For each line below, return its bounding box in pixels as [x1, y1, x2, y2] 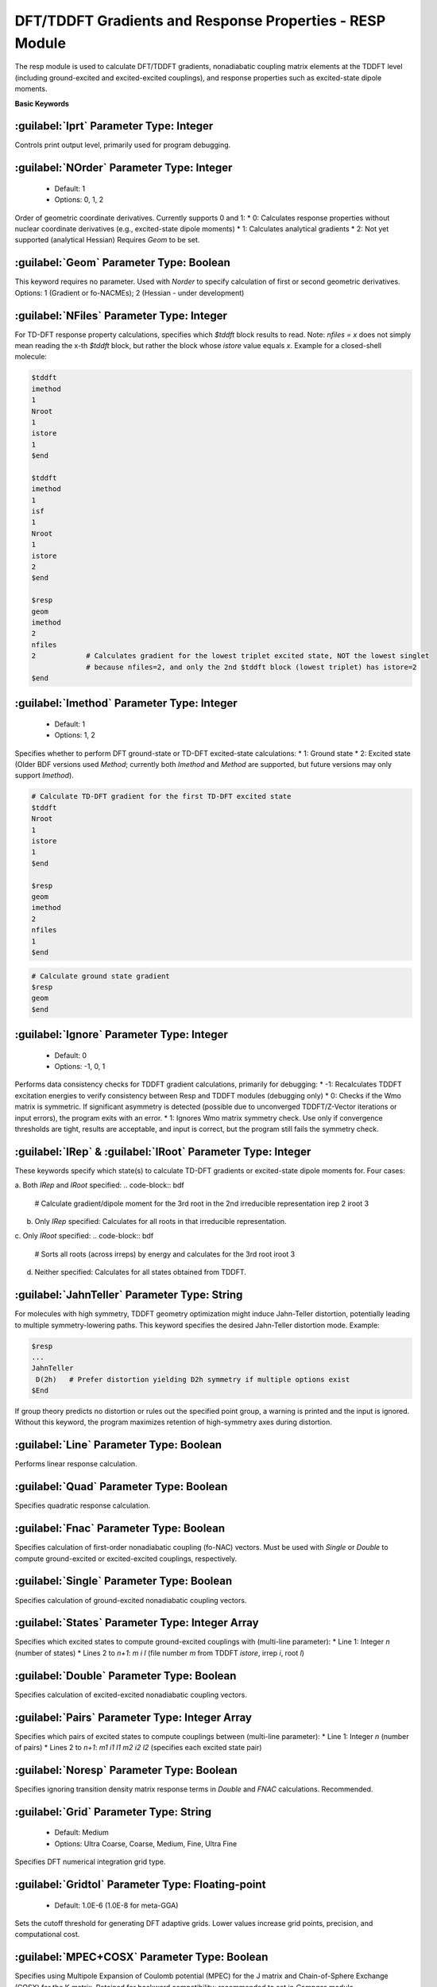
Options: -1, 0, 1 [54, 1062, 106, 1071]
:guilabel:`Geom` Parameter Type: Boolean [14, 256, 230, 269]
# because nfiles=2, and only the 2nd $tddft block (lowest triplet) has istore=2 [86, 662, 417, 672]
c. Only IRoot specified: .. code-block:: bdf [14, 1231, 154, 1241]
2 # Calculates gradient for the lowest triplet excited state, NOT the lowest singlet [31, 652, 430, 660]
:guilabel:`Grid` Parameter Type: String [14, 1805, 212, 1819]
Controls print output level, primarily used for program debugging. [14, 140, 231, 150]
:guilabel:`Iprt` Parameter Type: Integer [14, 119, 214, 133]
